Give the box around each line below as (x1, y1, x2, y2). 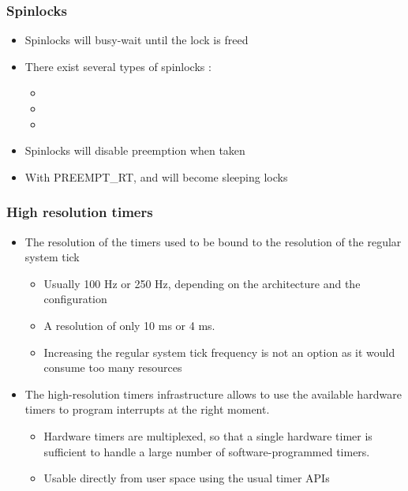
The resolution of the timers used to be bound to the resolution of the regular (24, 233, 402, 249)
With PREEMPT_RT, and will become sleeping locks (24, 168, 288, 185)
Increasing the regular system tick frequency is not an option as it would (43, 343, 395, 360)
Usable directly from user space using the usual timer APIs (43, 470, 330, 486)
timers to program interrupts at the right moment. (24, 401, 270, 418)
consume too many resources (43, 359, 182, 376)
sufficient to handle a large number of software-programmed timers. (43, 443, 370, 459)
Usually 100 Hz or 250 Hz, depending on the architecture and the (43, 275, 361, 291)
